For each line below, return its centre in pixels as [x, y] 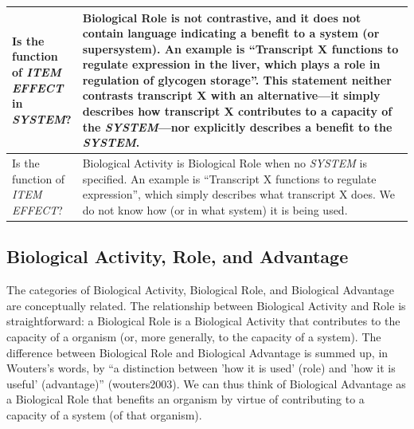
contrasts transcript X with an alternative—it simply [231, 95]
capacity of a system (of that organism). [104, 414]
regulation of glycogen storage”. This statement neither [237, 79]
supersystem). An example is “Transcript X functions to [240, 48]
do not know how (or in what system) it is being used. [215, 209]
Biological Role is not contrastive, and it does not [222, 17]
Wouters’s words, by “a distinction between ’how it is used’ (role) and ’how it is [201, 368]
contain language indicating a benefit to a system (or [231, 33]
